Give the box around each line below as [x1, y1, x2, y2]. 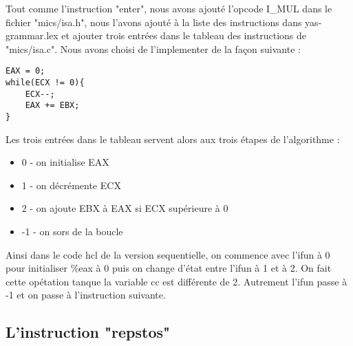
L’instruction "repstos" [6, 321, 171, 343]
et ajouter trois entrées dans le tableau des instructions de [61, 28, 307, 43]
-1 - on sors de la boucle [21, 224, 123, 239]
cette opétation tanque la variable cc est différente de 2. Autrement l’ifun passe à [6, 274, 347, 288]
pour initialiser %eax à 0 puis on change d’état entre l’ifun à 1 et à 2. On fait [6, 261, 332, 275]
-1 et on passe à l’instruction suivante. [6, 288, 166, 302]
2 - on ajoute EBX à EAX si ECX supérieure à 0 [21, 201, 228, 215]
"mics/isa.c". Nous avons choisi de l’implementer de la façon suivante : [6, 41, 301, 56]
